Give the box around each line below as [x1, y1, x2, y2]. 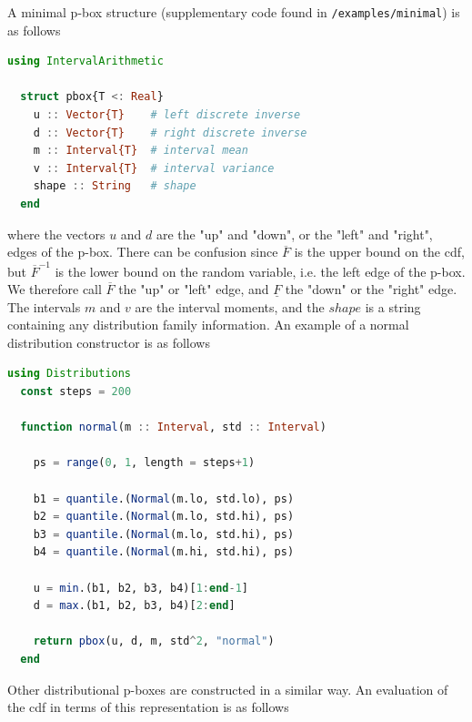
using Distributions [7, 367, 132, 381]
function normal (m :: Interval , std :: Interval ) [20, 421, 326, 434]
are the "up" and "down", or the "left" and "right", [156, 224, 433, 243]
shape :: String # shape [33, 179, 196, 193]
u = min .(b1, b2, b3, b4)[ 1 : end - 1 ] [33, 581, 248, 595]
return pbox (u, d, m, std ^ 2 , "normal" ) [33, 635, 275, 648]
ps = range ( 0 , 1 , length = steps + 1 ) [33, 456, 256, 470]
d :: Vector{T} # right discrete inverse [33, 126, 307, 139]
